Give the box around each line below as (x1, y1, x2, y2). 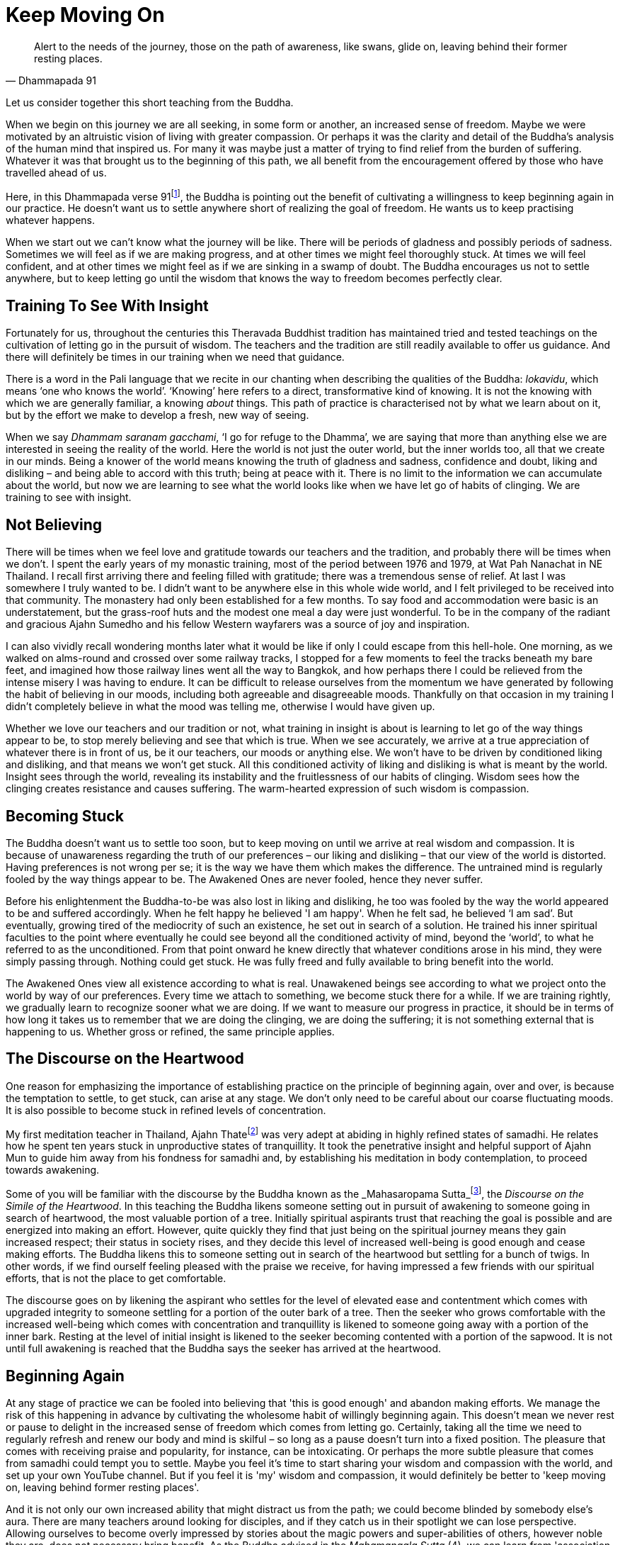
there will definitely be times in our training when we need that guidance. (6, 351, 345, 364)
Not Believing (6, 515, 103, 534)
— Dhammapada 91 (6, 74, 96, 86)
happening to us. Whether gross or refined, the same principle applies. (6, 1025, 335, 1038)
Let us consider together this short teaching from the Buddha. (6, 96, 294, 108)
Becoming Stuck (6, 807, 124, 825)
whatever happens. (6, 214, 96, 227)
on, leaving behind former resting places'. (6, 1481, 200, 1493)
